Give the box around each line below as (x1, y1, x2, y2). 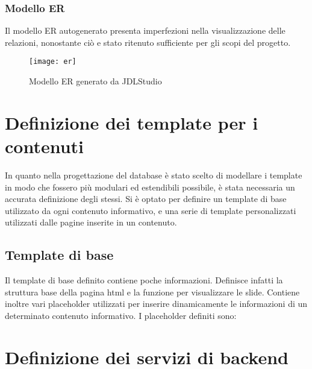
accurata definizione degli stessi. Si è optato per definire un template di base (5, 192, 287, 205)
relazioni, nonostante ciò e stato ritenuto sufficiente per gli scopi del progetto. (5, 36, 291, 48)
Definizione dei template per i (5, 110, 258, 134)
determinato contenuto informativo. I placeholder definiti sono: (5, 309, 237, 321)
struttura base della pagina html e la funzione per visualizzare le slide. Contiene (5, 285, 300, 298)
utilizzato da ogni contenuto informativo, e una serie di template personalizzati (5, 204, 296, 216)
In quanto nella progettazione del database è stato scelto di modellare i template (5, 168, 302, 181)
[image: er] (29, 57, 76, 66)
